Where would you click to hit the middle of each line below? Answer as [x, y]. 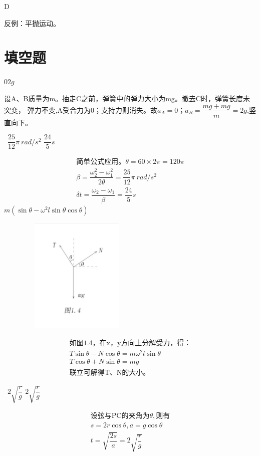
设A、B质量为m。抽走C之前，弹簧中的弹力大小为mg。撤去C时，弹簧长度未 [127, 98]
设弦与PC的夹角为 [120, 416]
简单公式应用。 [101, 162]
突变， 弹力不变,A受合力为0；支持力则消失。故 [81, 109]
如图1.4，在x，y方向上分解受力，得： [130, 344]
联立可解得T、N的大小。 [110, 373]
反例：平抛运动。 [32, 23]
